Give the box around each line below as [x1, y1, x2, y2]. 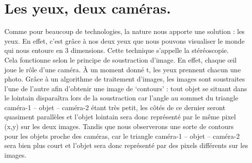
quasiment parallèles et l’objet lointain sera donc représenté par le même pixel [4, 112, 236, 122]
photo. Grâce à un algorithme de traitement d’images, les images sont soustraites [4, 74, 245, 84]
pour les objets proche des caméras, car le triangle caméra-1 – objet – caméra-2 [4, 130, 240, 141]
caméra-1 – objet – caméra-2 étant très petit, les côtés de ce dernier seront [4, 102, 225, 112]
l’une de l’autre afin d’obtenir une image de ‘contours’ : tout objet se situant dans [4, 83, 247, 93]
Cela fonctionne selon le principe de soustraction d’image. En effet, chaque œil [4, 54, 237, 65]
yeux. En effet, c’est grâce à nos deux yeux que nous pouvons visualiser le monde [4, 35, 245, 46]
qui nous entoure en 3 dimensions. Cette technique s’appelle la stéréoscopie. [4, 45, 229, 55]
